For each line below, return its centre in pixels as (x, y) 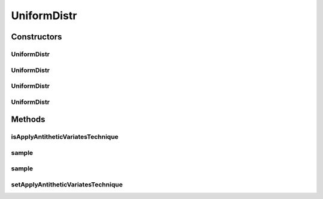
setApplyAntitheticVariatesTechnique (67, 184)
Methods (28, 120)
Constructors (36, 37)
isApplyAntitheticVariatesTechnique (65, 137)
